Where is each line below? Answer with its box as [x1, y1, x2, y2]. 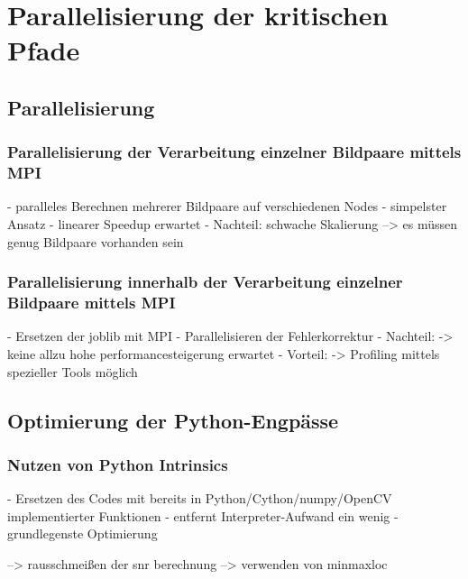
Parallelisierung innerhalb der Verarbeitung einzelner [7, 271, 403, 293]
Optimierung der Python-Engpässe [7, 406, 339, 434]
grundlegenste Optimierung [7, 524, 158, 543]
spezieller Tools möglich [7, 362, 138, 381]
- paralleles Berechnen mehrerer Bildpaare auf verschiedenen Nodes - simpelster [7, 197, 447, 216]
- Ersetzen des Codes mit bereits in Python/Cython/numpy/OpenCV [7, 489, 392, 508]
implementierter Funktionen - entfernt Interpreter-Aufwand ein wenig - [7, 506, 399, 525]
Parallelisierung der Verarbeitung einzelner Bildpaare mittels [7, 141, 462, 163]
